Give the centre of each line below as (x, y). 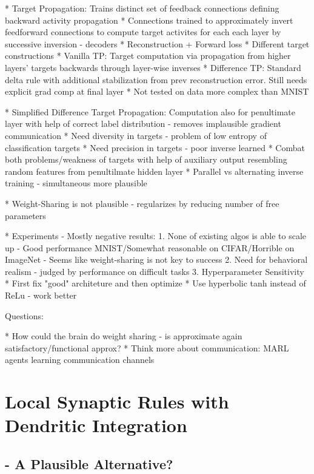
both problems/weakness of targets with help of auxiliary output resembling (146, 159)
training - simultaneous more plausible (76, 183)
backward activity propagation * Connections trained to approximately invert (149, 20)
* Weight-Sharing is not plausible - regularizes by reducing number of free (142, 203)
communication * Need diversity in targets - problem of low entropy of (136, 135)
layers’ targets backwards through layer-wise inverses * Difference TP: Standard (153, 67)
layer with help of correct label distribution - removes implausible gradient (143, 124)
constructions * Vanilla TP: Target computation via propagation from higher (148, 56)
